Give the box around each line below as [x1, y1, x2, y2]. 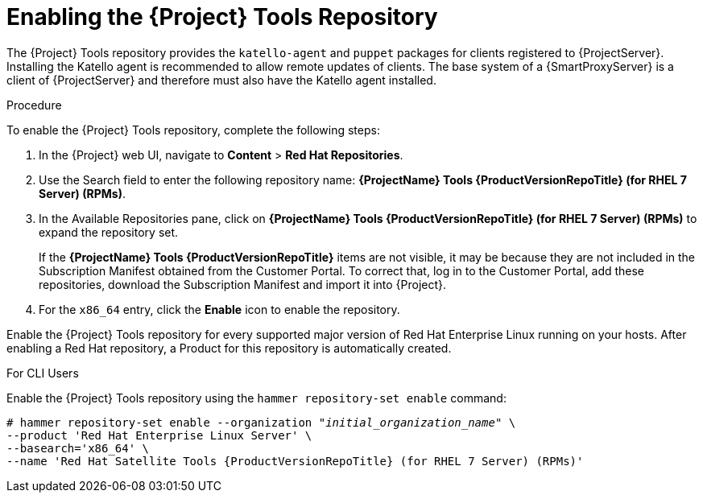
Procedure [6, 97, 62, 112]
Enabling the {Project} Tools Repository [6, 3, 438, 31]
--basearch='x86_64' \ [6, 441, 150, 455]
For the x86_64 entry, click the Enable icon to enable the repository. [39, 302, 400, 316]
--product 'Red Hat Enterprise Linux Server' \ [6, 428, 312, 442]
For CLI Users [6, 365, 79, 380]
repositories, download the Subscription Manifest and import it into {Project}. [39, 277, 447, 291]
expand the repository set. [39, 225, 179, 239]
